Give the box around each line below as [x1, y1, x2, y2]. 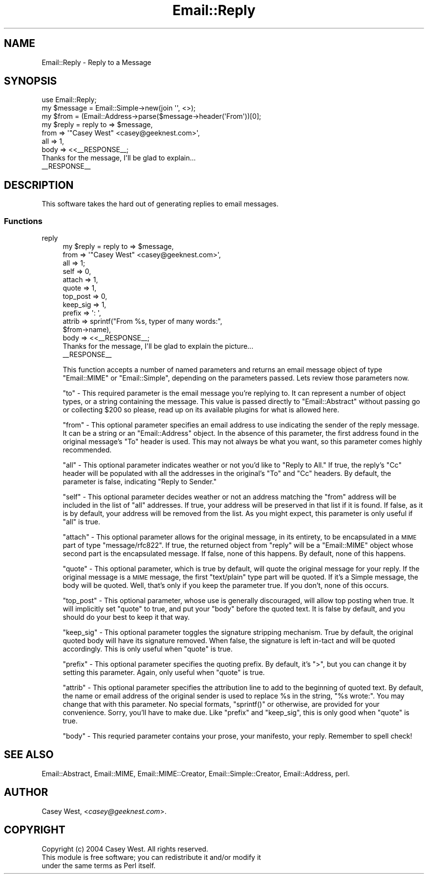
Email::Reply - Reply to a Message [42, 58, 151, 67]
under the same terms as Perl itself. [42, 861, 156, 870]
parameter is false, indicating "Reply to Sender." [63, 477, 217, 486]
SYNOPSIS [4, 75, 57, 88]
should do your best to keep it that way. [63, 613, 190, 622]
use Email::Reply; [42, 95, 97, 104]
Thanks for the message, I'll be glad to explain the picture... [63, 342, 254, 351]
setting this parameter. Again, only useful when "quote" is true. [63, 668, 265, 677]
